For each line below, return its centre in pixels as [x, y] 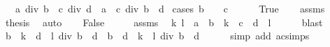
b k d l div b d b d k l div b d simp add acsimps [157, 36]
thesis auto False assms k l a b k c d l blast [164, 22]
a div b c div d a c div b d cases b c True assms [170, 8]
